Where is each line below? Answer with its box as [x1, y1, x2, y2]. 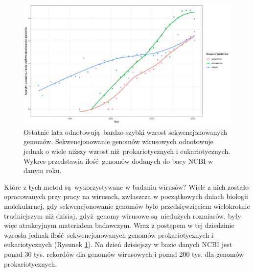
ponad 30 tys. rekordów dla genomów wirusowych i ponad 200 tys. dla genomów [4, 248, 244, 259]
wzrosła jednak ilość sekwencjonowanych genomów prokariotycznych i [4, 229, 213, 240]
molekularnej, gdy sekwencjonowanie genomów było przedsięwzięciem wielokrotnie [4, 200, 250, 211]
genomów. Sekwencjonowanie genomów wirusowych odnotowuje [23, 136, 213, 147]
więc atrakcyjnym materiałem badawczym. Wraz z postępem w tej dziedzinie [4, 220, 234, 230]
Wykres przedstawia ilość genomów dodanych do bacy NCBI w [23, 155, 213, 166]
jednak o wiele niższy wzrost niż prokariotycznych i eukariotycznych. [23, 146, 231, 156]
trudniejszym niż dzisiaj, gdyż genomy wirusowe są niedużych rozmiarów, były [4, 210, 241, 221]
